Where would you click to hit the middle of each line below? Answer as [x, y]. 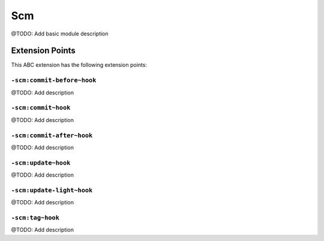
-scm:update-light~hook [52, 190]
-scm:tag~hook [35, 218]
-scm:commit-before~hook [54, 80]
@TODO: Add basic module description [60, 34]
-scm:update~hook [41, 163]
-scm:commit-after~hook [52, 135]
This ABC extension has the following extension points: [79, 65]
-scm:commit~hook [41, 108]
